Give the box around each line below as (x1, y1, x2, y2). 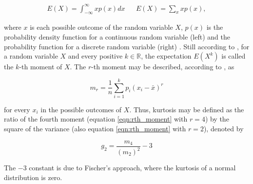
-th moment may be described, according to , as (91, 61, 234, 72)
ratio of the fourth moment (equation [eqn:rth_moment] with (4, 114, 188, 124)
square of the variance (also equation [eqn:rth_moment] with (4, 123, 186, 134)
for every (4, 104, 30, 114)
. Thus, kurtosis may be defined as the (129, 104, 244, 114)
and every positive (68, 51, 123, 61)
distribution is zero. (4, 172, 62, 182)
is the (206, 22, 223, 32)
